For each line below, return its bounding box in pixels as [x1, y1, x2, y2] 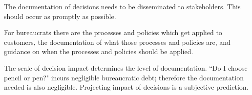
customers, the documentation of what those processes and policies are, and [4, 37, 231, 47]
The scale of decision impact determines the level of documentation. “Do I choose [4, 62, 248, 73]
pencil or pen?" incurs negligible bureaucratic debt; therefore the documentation [4, 72, 244, 82]
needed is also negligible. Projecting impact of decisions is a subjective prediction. [4, 82, 249, 92]
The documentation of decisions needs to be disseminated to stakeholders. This [4, 1, 241, 11]
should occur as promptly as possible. [4, 11, 116, 21]
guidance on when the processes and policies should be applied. [4, 46, 193, 57]
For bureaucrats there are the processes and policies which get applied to [4, 27, 222, 38]
